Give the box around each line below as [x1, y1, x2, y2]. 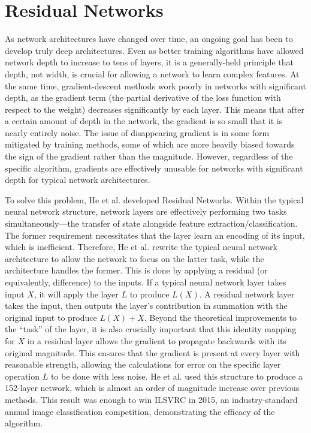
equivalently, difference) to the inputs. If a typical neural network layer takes [5, 276, 286, 288]
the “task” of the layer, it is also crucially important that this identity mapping [5, 323, 297, 335]
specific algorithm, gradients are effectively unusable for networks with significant [5, 161, 303, 174]
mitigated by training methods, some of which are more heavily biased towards [5, 138, 295, 151]
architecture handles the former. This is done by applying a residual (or [5, 264, 268, 276]
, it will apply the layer [34, 287, 119, 300]
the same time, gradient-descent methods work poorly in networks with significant [5, 79, 306, 92]
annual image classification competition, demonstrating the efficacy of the [5, 405, 275, 417]
